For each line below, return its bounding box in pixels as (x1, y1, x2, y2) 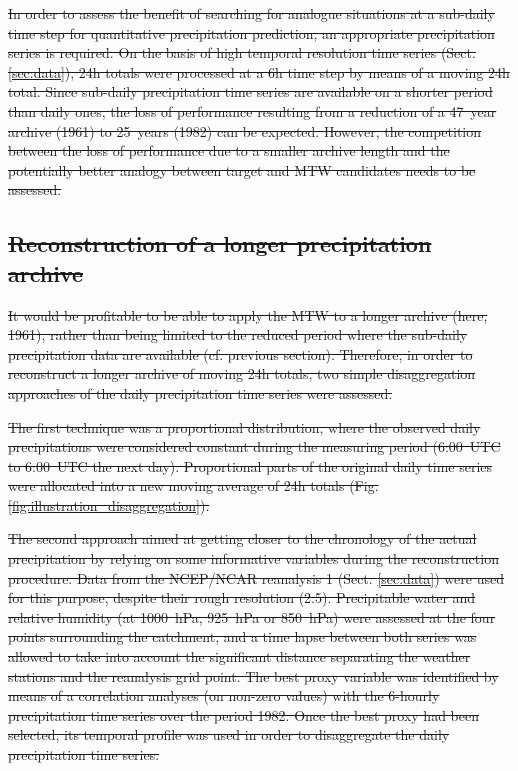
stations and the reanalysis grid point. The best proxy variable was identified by (8, 665, 499, 686)
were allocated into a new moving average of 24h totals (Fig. (8, 475, 379, 496)
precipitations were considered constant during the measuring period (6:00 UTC (8, 436, 501, 457)
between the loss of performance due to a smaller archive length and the (8, 140, 450, 161)
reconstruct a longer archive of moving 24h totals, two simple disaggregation (8, 363, 476, 384)
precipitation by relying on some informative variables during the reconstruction (8, 548, 499, 569)
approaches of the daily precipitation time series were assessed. (8, 382, 393, 403)
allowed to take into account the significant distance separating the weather (8, 646, 471, 667)
